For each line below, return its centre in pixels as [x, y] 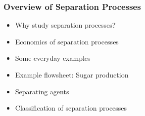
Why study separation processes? [65, 25]
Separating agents [42, 91]
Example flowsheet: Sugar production [72, 75]
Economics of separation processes [67, 41]
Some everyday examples [53, 58]
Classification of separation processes [71, 108]
